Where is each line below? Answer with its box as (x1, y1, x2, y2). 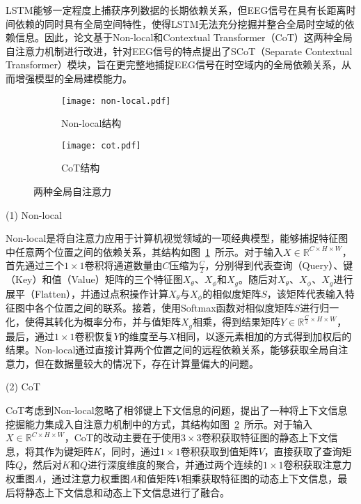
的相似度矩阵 (202, 286, 262, 300)
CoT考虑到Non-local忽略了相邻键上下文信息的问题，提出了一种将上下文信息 (6, 402, 348, 417)
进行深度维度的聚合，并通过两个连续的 (88, 457, 264, 472)
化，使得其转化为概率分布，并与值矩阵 (6, 314, 181, 329)
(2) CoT (6, 379, 40, 394)
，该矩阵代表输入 (266, 286, 345, 300)
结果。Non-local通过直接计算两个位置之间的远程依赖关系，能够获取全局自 (6, 342, 339, 357)
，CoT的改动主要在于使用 (64, 430, 181, 445)
